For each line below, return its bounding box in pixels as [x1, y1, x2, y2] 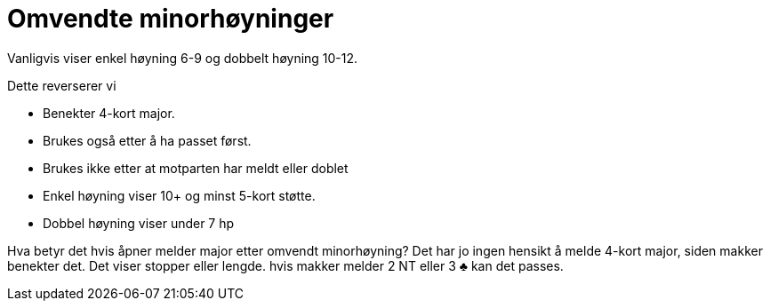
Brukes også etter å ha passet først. [43, 132, 252, 148]
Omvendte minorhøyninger [7, 4, 334, 34]
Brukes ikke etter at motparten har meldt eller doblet [43, 160, 349, 176]
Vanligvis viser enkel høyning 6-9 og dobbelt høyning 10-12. [7, 50, 358, 66]
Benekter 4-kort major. [43, 105, 175, 121]
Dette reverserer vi [7, 77, 116, 93]
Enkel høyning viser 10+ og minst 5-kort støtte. [43, 187, 316, 203]
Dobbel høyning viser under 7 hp [43, 215, 235, 231]
